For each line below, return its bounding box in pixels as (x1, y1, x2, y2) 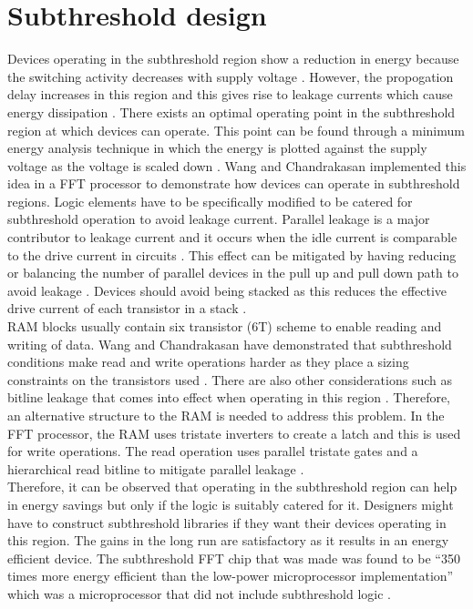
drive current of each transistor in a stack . (7, 299, 247, 318)
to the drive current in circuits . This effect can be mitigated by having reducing (7, 245, 457, 264)
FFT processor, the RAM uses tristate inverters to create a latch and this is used (7, 423, 461, 442)
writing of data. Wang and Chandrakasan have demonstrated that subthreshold (7, 334, 452, 353)
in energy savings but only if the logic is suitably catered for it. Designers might (7, 494, 454, 513)
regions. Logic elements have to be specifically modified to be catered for (7, 191, 413, 210)
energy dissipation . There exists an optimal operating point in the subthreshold (7, 102, 456, 121)
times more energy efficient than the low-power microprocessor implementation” (7, 566, 454, 585)
